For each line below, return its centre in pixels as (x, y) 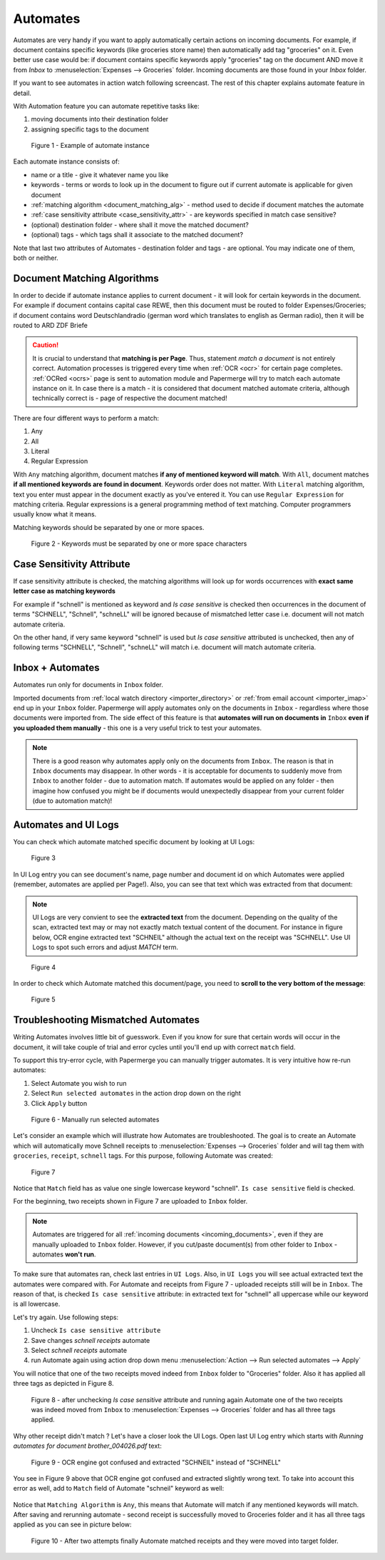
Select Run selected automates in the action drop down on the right (136, 1094)
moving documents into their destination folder (100, 119)
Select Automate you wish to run (79, 1083)
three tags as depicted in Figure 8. (63, 1384)
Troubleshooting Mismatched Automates (106, 1020)
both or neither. (36, 258)
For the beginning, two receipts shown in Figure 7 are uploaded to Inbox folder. (130, 1201)
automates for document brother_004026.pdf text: (87, 1446)
